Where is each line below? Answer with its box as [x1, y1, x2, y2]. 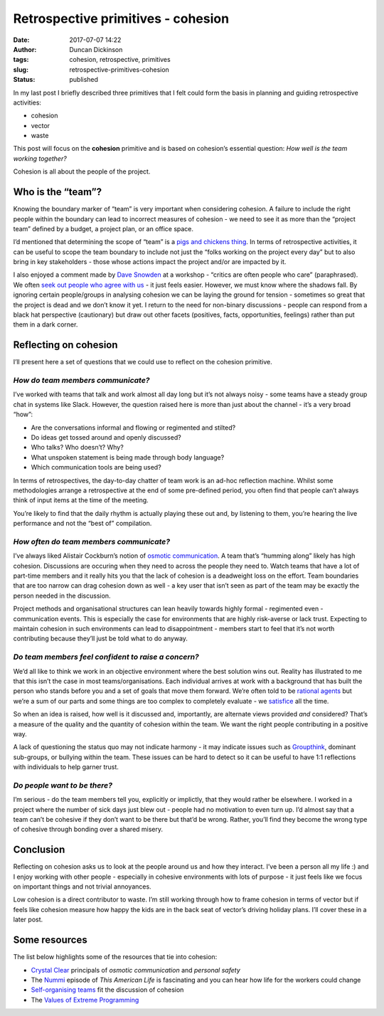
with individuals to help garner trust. [13, 763, 119, 771]
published [69, 75, 99, 84]
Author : [13, 45, 37, 53]
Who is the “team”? [13, 186, 102, 199]
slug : [13, 65, 28, 74]
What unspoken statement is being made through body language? [31, 453, 225, 462]
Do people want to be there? [13, 780, 113, 790]
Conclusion [13, 844, 65, 856]
